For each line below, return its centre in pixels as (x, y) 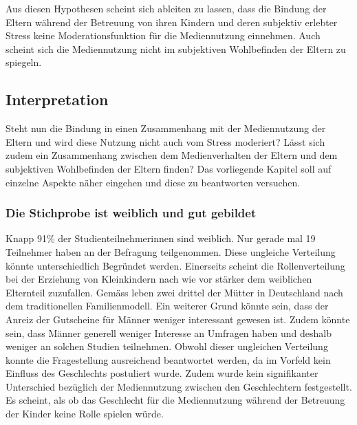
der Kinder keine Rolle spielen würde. (85, 414)
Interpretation (57, 99)
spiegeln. (24, 62)
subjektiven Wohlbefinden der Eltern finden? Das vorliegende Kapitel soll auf (169, 168)
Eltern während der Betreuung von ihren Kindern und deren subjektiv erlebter (172, 22)
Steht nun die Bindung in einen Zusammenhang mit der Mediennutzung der (166, 128)
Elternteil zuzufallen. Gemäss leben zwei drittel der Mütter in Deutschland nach (174, 292)
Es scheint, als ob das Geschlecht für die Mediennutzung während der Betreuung (175, 400)
